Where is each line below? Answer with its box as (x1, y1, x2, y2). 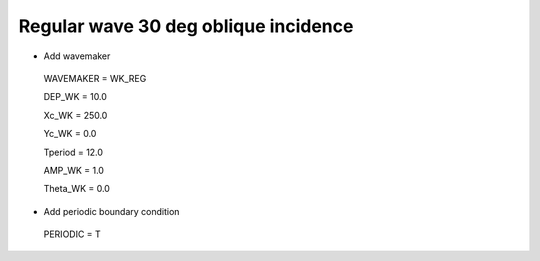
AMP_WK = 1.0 (43, 164, 105, 176)
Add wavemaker (43, 50, 111, 62)
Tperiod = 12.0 (43, 146, 104, 158)
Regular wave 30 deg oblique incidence (18, 15, 354, 37)
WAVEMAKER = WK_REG (43, 72, 147, 84)
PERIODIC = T (43, 228, 102, 240)
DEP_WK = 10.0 (43, 91, 107, 103)
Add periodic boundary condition (43, 205, 180, 217)
